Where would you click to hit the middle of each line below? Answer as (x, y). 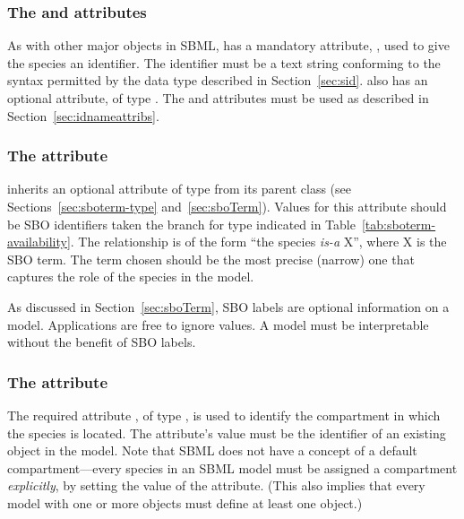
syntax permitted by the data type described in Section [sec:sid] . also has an (218, 80)
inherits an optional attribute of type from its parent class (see (179, 189)
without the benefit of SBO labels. (102, 342)
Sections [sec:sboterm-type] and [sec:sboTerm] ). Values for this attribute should (227, 206)
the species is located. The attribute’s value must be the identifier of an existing (227, 432)
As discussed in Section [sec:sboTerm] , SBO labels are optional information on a (228, 306)
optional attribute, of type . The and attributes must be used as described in (218, 98)
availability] (39, 242)
